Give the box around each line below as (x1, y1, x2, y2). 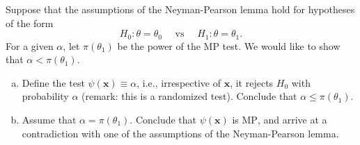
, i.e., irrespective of (136, 75, 221, 89)
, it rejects (230, 75, 274, 89)
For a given (6, 38, 54, 53)
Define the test (22, 75, 85, 89)
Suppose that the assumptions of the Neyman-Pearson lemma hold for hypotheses (6, 2, 355, 16)
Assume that (22, 112, 77, 127)
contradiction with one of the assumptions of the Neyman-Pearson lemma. (22, 126, 339, 140)
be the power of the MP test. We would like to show (117, 38, 341, 53)
